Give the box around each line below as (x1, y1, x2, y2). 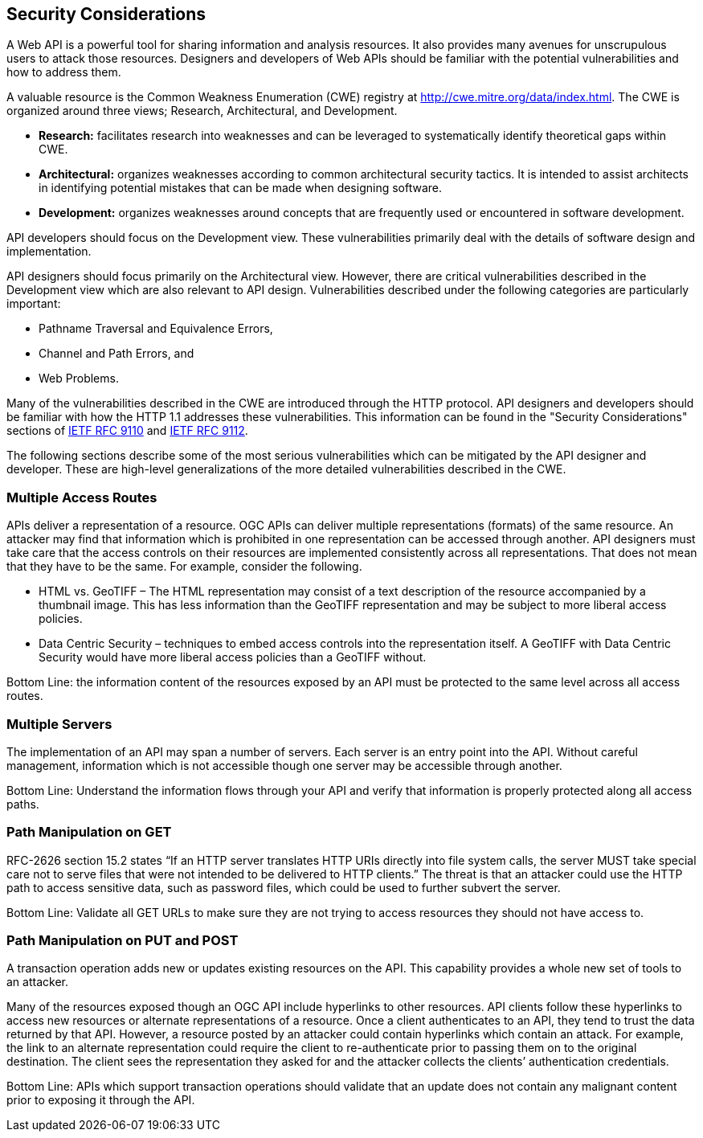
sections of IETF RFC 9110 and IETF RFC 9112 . (6, 424, 248, 438)
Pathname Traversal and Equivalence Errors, (39, 321, 273, 336)
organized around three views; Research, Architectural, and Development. (6, 104, 398, 118)
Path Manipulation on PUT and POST (6, 932, 239, 949)
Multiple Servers (6, 715, 112, 732)
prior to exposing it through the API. (6, 1093, 195, 1107)
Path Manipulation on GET (6, 824, 172, 841)
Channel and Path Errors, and (39, 346, 194, 361)
